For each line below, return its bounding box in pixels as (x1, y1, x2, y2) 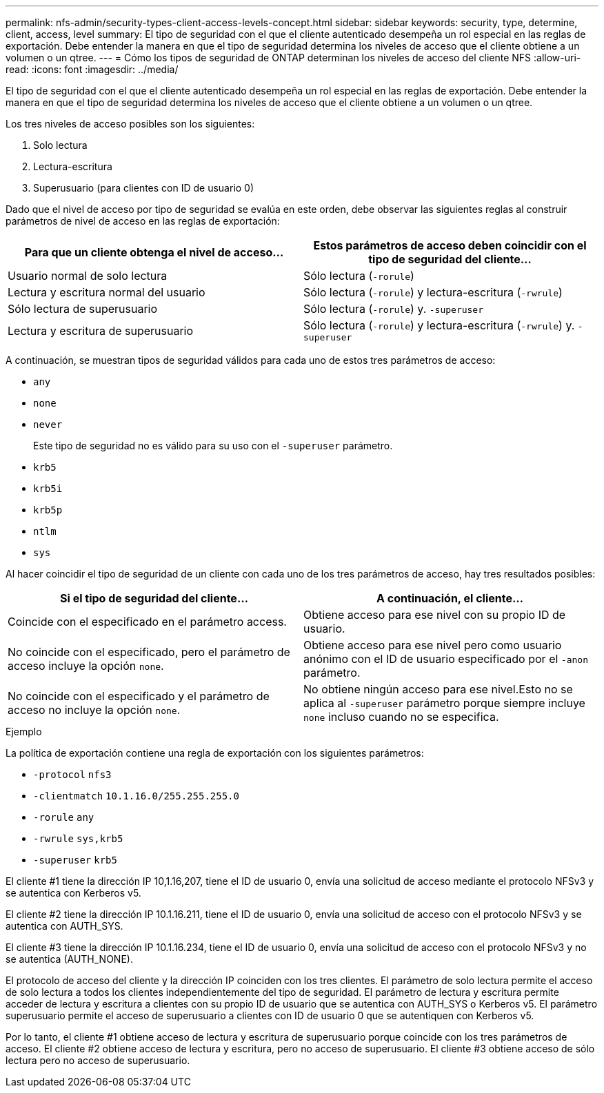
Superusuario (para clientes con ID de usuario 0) (33, 182, 254, 194)
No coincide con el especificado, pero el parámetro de (8, 645, 290, 659)
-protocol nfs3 (33, 769, 112, 780)
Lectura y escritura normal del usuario (8, 285, 205, 299)
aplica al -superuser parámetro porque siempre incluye (303, 696, 585, 710)
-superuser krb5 (33, 855, 117, 866)
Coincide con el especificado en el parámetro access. (8, 615, 287, 629)
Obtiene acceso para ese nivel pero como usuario (303, 638, 562, 652)
